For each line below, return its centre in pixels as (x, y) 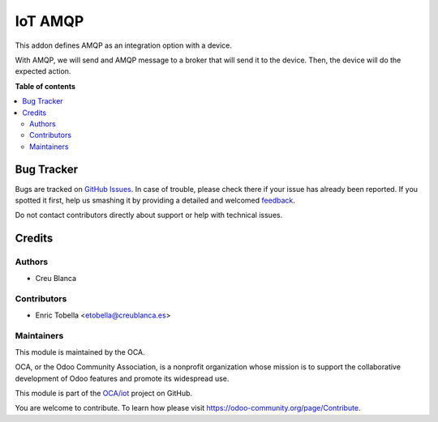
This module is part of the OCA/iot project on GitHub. (104, 393)
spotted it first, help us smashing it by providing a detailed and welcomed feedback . (155, 200)
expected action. (43, 71)
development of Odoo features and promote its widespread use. (122, 378)
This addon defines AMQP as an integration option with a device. (124, 45)
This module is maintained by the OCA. (80, 352)
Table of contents (45, 86)
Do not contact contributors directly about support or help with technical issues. (149, 215)
